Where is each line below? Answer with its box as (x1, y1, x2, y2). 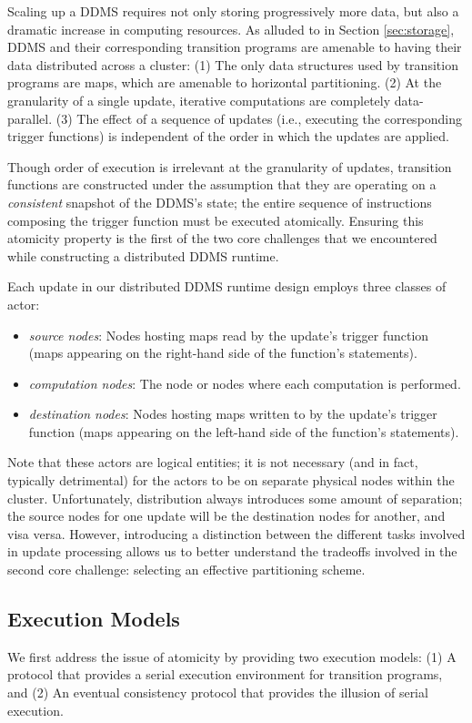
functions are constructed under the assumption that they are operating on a (7, 175, 437, 194)
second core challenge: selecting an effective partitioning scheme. (7, 560, 366, 579)
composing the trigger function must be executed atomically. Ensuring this (7, 210, 424, 229)
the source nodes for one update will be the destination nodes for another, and (7, 506, 446, 525)
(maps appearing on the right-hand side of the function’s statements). (28, 343, 417, 362)
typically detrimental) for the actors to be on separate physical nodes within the (7, 471, 455, 490)
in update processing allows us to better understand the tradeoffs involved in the (7, 542, 457, 561)
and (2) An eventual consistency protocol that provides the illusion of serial (7, 683, 428, 702)
